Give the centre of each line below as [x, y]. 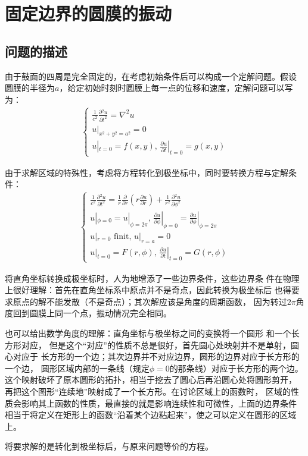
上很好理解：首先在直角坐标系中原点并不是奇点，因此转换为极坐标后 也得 [148, 290]
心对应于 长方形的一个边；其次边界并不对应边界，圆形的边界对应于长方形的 [152, 356]
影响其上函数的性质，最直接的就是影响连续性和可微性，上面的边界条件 [159, 403]
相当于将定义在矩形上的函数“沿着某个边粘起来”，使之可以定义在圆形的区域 [151, 415]
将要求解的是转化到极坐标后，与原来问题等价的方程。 [109, 446]
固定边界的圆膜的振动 [88, 13]
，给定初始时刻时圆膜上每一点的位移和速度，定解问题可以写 [176, 88]
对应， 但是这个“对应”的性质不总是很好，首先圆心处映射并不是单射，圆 [160, 345]
